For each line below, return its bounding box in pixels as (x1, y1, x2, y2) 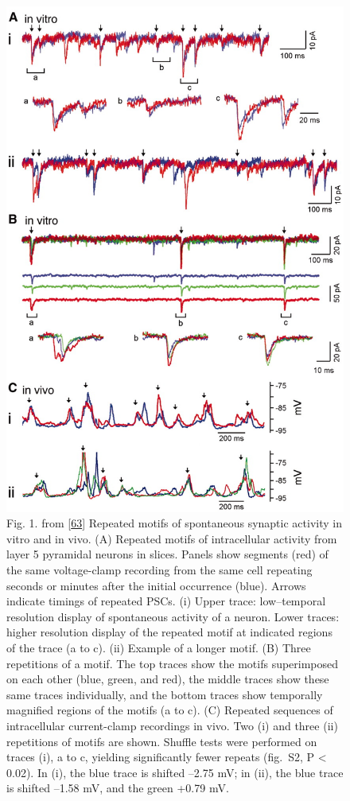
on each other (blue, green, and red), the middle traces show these (6, 671, 329, 687)
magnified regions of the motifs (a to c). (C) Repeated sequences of (6, 702, 333, 718)
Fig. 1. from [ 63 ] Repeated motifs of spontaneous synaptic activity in (6, 515, 342, 531)
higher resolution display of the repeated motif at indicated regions (6, 624, 332, 640)
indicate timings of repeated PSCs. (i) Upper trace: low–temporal (6, 593, 326, 609)
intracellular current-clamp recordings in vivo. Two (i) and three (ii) (6, 717, 338, 733)
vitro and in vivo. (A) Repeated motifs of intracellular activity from (6, 530, 337, 546)
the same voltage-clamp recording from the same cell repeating (6, 562, 313, 578)
